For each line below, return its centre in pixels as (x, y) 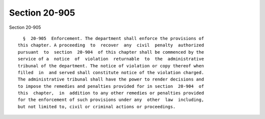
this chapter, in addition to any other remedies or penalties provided (111, 93)
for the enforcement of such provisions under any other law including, (111, 100)
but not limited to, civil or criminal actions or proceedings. (97, 107)
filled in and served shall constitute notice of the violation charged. (111, 72)
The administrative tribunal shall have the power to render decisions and (111, 79)
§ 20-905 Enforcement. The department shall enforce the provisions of (113, 38)
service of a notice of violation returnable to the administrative (111, 59)
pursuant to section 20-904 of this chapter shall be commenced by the (111, 52)
